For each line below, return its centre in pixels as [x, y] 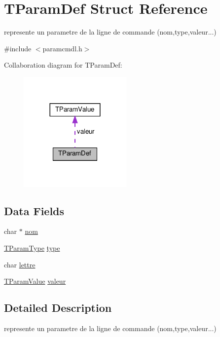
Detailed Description [58, 308]
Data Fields [34, 210]
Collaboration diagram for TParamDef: [63, 65]
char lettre [20, 264]
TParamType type [32, 248]
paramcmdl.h [62, 48]
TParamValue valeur [35, 281]
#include [18, 48]
